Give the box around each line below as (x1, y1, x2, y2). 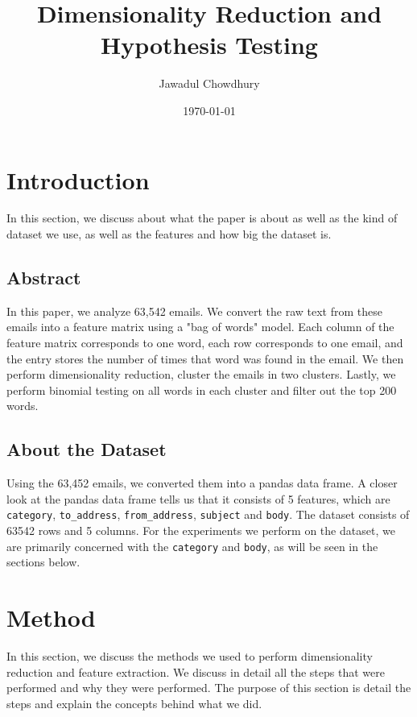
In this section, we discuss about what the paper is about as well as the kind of (6, 209, 398, 226)
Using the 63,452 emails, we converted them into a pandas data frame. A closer (6, 475, 398, 491)
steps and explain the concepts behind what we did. (6, 694, 262, 711)
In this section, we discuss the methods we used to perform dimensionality (6, 648, 373, 664)
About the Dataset (6, 437, 167, 462)
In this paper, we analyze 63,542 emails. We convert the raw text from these (6, 302, 382, 319)
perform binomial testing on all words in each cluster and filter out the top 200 (6, 381, 397, 398)
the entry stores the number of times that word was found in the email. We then (6, 350, 404, 367)
